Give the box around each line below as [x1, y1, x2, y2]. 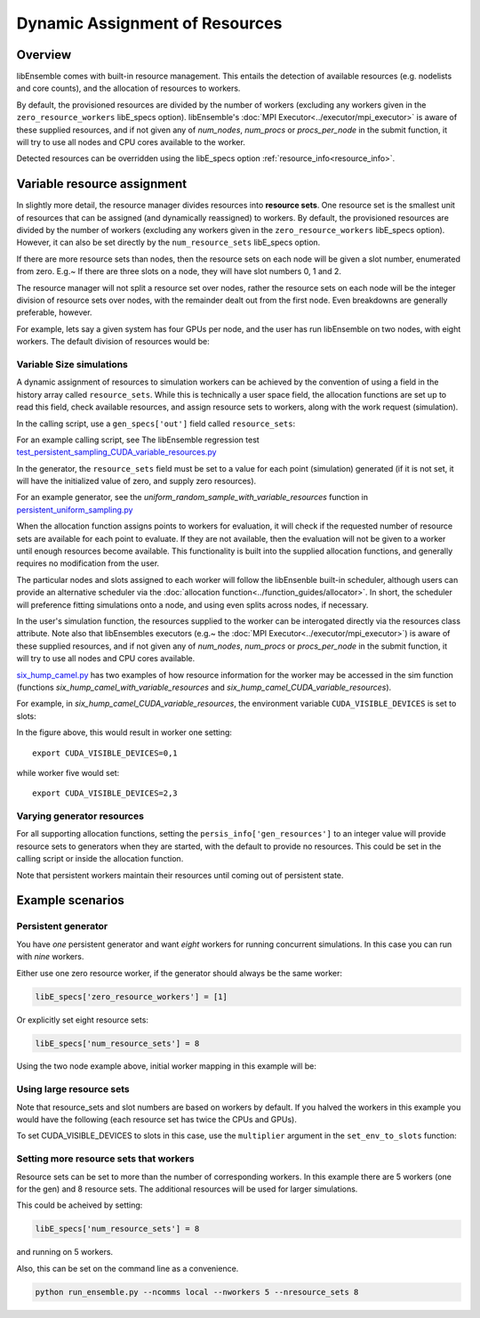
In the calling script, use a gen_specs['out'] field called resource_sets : [16, 418, 296, 429]
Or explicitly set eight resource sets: [16, 1015, 148, 1025]
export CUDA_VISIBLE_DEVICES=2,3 [32, 788, 178, 798]
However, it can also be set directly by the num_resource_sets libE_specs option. [16, 237, 321, 248]
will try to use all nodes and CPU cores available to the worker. [16, 137, 246, 148]
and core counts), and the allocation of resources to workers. [16, 83, 241, 93]
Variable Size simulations [16, 358, 129, 370]
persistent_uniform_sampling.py [16, 504, 133, 515]
